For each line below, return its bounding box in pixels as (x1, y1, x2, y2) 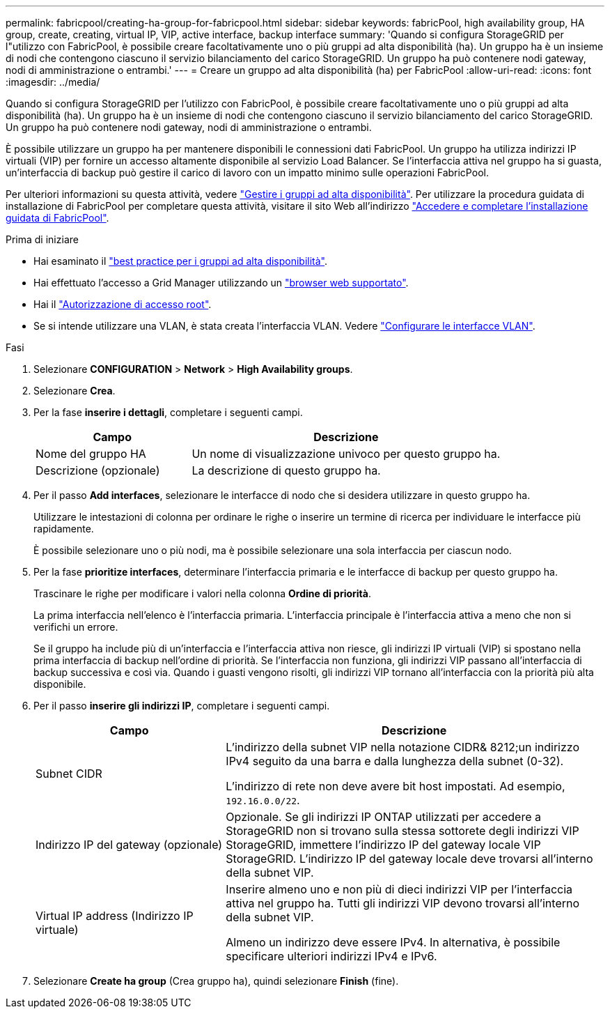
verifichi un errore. (33, 621, 118, 633)
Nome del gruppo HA (36, 447, 146, 461)
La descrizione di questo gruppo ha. (191, 463, 381, 477)
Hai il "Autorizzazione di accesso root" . (33, 298, 212, 310)
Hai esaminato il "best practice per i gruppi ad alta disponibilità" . (33, 255, 328, 267)
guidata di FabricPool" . (6, 212, 109, 224)
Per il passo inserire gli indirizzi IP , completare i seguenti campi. (33, 700, 330, 712)
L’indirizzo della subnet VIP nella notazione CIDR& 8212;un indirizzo (226, 740, 579, 754)
